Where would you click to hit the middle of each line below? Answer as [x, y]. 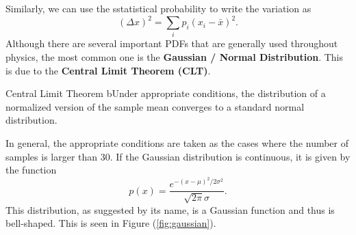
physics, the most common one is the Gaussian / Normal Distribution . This [174, 57]
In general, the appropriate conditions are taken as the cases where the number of [177, 142]
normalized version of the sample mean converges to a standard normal [155, 106]
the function [31, 170]
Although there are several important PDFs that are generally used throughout [172, 43]
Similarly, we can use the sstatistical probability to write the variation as [158, 8]
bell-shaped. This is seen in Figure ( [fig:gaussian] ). [111, 223]
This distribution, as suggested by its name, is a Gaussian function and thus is [170, 209]
